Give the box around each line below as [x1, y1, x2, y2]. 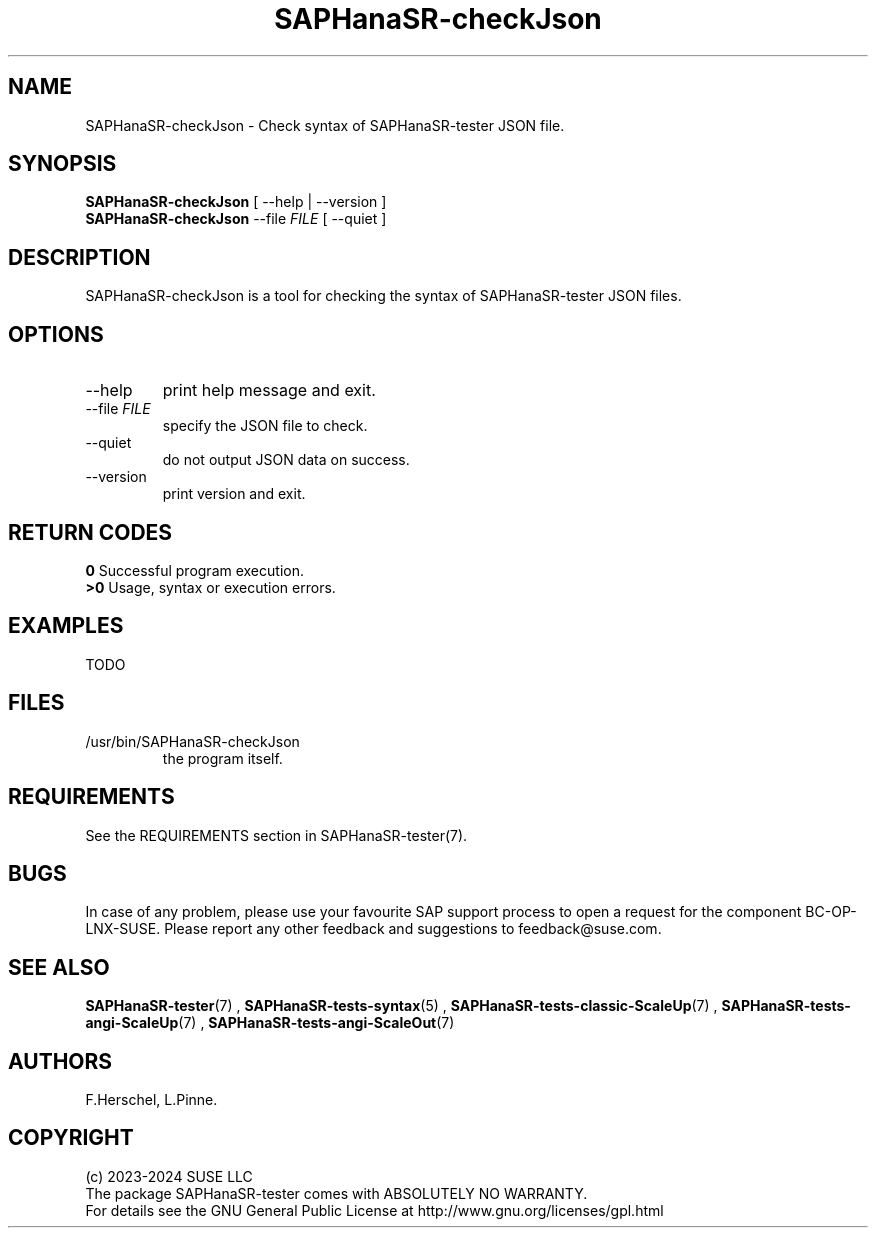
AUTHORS [8, 1048, 113, 1074]
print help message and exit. [162, 380, 376, 401]
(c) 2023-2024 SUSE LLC [85, 1167, 253, 1185]
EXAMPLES [8, 613, 124, 639]
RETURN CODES [8, 519, 173, 545]
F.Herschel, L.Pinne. [85, 1091, 218, 1109]
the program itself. [162, 749, 283, 767]
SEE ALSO [8, 954, 110, 980]
